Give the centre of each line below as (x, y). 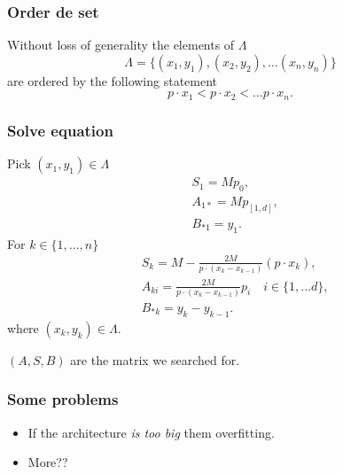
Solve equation (60, 130)
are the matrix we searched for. (155, 359)
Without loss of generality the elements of (121, 45)
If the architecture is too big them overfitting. (151, 432)
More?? (48, 462)
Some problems (63, 399)
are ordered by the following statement (113, 80)
